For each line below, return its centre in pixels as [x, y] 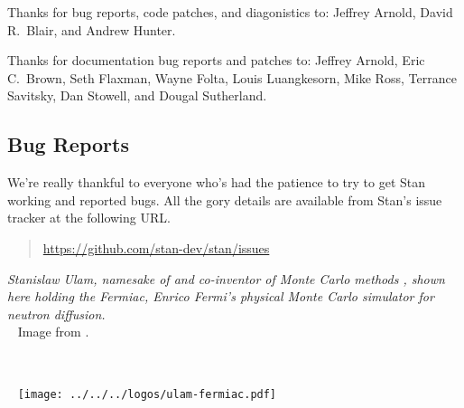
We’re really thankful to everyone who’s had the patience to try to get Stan [217, 182]
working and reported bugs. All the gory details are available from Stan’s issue [225, 199]
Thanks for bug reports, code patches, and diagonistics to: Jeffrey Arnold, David [230, 12]
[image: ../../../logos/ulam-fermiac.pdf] [147, 394]
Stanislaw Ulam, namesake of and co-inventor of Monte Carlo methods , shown [226, 278]
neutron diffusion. [56, 313]
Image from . [53, 332]
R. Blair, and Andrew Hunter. [92, 29]
